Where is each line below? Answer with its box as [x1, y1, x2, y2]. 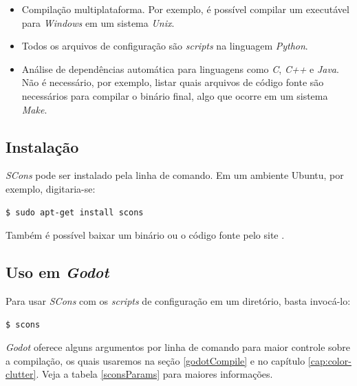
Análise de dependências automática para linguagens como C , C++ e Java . [21, 61, 339, 76]
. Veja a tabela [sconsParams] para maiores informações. [36, 367, 273, 381]
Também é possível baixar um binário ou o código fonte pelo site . [6, 228, 285, 242]
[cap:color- [307, 353, 351, 367]
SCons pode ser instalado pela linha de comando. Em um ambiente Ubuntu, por [6, 168, 344, 182]
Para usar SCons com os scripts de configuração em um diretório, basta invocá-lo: [6, 293, 351, 308]
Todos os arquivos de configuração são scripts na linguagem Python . [21, 39, 308, 53]
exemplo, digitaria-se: [6, 181, 96, 195]
